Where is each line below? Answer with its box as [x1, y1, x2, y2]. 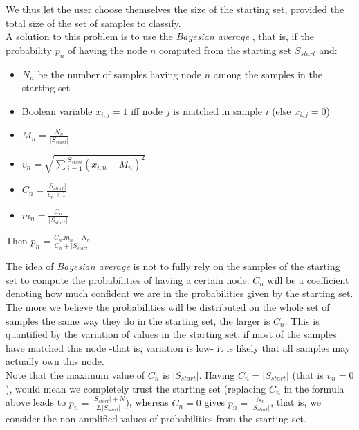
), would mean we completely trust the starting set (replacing [6, 381, 266, 395]
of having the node [68, 42, 147, 57]
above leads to [6, 395, 66, 409]
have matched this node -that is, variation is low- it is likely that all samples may [6, 340, 351, 355]
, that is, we [270, 395, 322, 409]
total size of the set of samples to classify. [6, 15, 181, 30]
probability [6, 42, 52, 57]
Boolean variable [21, 103, 93, 118]
